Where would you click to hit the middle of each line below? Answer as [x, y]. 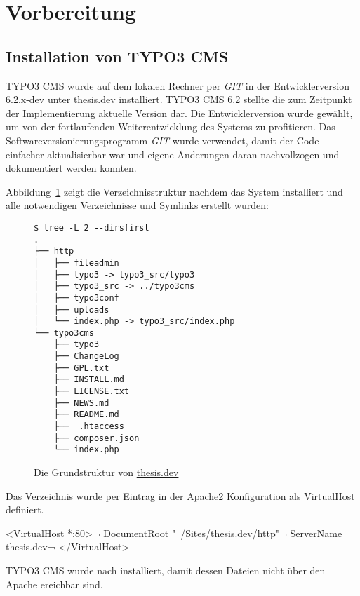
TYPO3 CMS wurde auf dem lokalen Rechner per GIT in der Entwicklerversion [178, 85]
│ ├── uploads [72, 310]
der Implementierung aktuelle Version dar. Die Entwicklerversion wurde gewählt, [179, 113]
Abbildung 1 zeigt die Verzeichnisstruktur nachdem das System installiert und [174, 191]
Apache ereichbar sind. [54, 584]
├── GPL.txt [81, 368]
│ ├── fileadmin [76, 263]
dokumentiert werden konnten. [71, 168]
